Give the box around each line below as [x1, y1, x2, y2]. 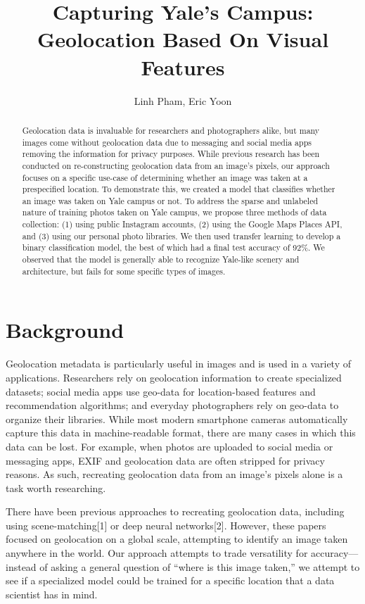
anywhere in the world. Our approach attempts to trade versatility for [6, 546, 308, 560]
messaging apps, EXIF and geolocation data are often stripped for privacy [6, 453, 325, 467]
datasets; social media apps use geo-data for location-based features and [6, 384, 316, 398]
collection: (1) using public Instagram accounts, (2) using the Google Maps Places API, [22, 218, 342, 230]
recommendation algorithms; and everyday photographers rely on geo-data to [6, 398, 339, 413]
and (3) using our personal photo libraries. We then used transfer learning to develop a [22, 229, 341, 241]
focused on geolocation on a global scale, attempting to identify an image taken [6, 531, 348, 546]
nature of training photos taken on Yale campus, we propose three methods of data [22, 206, 327, 218]
